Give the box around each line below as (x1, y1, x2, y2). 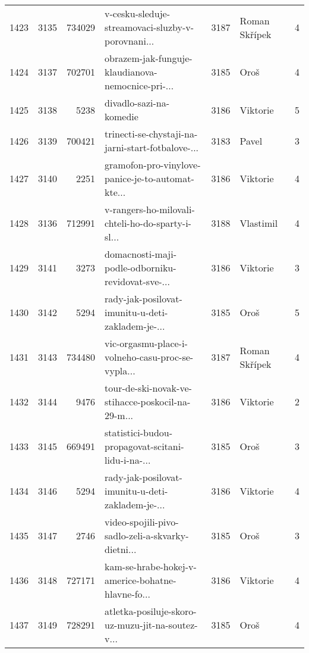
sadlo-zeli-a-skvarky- (105, 529, 189, 542)
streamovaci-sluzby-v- (105, 20, 194, 34)
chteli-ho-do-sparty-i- (105, 216, 191, 230)
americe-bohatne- (105, 573, 176, 587)
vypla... (105, 364, 135, 377)
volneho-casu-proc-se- (105, 350, 194, 364)
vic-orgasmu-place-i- (105, 336, 188, 350)
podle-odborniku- (105, 261, 176, 274)
